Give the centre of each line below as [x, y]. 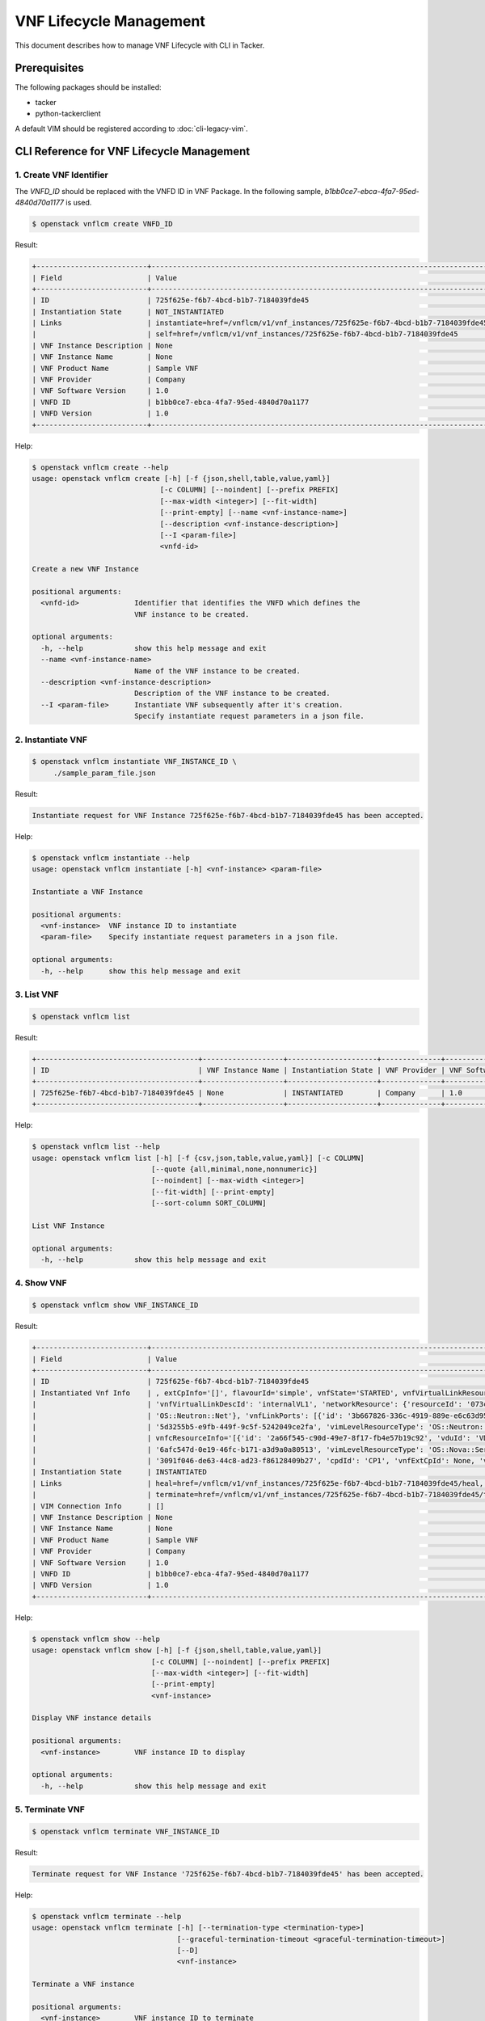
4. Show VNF [41, 1283]
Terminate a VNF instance [83, 1984]
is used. [79, 203]
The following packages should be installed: [88, 87]
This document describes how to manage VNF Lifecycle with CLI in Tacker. [140, 45]
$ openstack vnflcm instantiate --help [111, 858]
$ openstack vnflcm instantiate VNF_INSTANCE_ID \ [135, 762]
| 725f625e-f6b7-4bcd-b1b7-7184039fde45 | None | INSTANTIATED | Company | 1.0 [247, 1093]
